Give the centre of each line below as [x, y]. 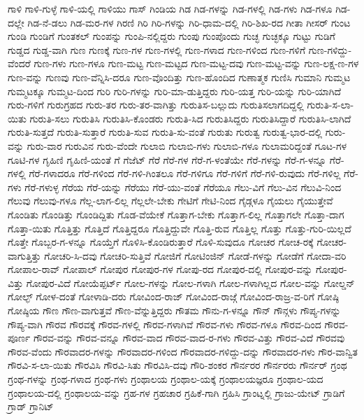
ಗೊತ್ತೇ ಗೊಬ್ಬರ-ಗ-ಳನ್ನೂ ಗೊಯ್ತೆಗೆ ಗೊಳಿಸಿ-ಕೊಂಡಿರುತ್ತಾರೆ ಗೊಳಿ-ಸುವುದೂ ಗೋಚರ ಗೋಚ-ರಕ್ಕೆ [161, 242]
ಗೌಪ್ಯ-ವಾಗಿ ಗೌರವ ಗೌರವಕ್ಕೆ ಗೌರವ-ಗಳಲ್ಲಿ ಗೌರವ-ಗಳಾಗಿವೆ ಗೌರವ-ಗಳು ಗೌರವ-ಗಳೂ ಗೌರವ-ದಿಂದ [165, 324]
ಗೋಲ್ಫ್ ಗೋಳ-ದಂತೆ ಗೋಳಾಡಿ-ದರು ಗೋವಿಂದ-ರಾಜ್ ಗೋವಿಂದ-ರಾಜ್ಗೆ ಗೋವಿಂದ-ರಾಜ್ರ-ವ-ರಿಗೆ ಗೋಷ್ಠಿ [174, 296]
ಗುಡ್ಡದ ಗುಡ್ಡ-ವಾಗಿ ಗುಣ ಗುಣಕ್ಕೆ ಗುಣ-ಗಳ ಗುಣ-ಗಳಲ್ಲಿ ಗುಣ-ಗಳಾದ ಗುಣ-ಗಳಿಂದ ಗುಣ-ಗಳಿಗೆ [157, 49]
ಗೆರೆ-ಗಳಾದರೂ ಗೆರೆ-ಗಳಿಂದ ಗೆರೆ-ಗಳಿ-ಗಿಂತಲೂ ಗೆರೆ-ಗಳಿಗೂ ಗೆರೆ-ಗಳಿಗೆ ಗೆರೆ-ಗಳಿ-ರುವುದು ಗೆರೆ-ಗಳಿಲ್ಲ [185, 173]
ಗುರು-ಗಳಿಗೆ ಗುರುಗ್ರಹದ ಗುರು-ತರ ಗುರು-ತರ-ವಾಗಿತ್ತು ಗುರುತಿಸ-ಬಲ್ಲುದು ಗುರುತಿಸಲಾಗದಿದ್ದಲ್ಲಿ [156, 105]
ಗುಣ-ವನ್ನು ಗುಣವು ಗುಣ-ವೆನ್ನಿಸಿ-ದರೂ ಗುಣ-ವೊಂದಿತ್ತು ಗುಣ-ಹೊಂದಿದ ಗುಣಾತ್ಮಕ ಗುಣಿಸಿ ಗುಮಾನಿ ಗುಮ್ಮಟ [179, 77]
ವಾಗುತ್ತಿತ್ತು [24, 255]
